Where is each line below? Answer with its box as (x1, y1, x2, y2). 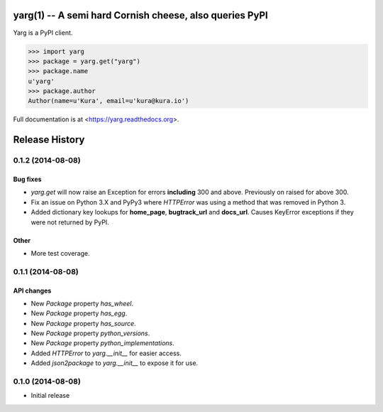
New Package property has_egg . (30, 309, 128, 318)
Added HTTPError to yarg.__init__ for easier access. (30, 349, 182, 357)
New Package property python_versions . (30, 329, 150, 337)
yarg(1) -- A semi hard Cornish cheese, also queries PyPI (13, 9, 269, 21)
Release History (13, 134, 85, 146)
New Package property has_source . (30, 319, 136, 327)
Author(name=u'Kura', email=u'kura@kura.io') (28, 97, 189, 105)
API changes (13, 286, 52, 295)
